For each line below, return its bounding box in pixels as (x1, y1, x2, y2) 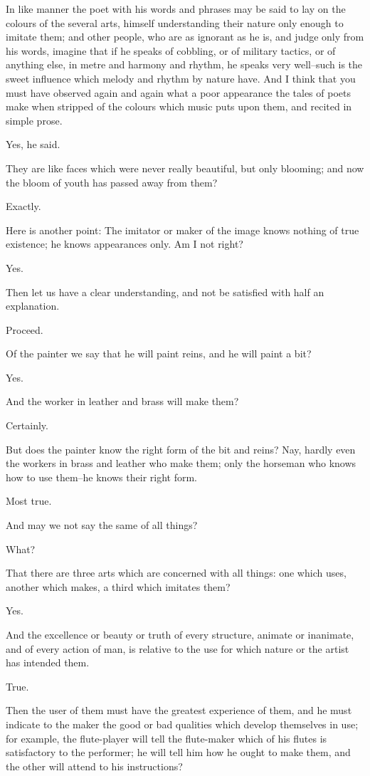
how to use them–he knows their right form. (6, 469, 197, 484)
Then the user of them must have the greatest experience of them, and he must (6, 703, 352, 718)
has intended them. (6, 655, 90, 670)
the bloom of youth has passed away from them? (6, 174, 218, 189)
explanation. (6, 298, 60, 313)
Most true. (6, 493, 52, 508)
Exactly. (6, 199, 41, 214)
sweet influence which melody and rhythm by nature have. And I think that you (6, 70, 356, 85)
